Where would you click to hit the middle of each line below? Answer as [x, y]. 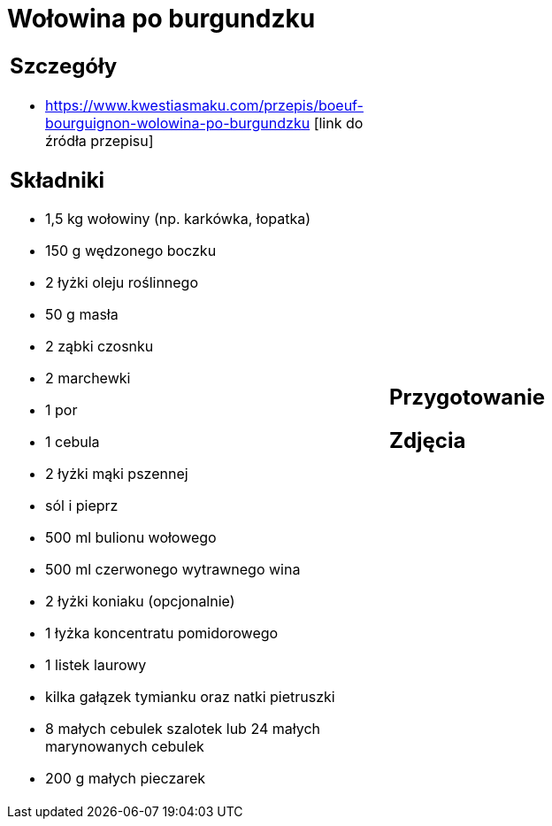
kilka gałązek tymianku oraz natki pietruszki [190, 697]
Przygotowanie [467, 397]
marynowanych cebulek [125, 747]
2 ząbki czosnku [100, 347]
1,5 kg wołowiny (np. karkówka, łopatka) [178, 219]
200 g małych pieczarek [126, 779]
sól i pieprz [82, 506]
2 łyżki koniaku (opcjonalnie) [140, 602]
